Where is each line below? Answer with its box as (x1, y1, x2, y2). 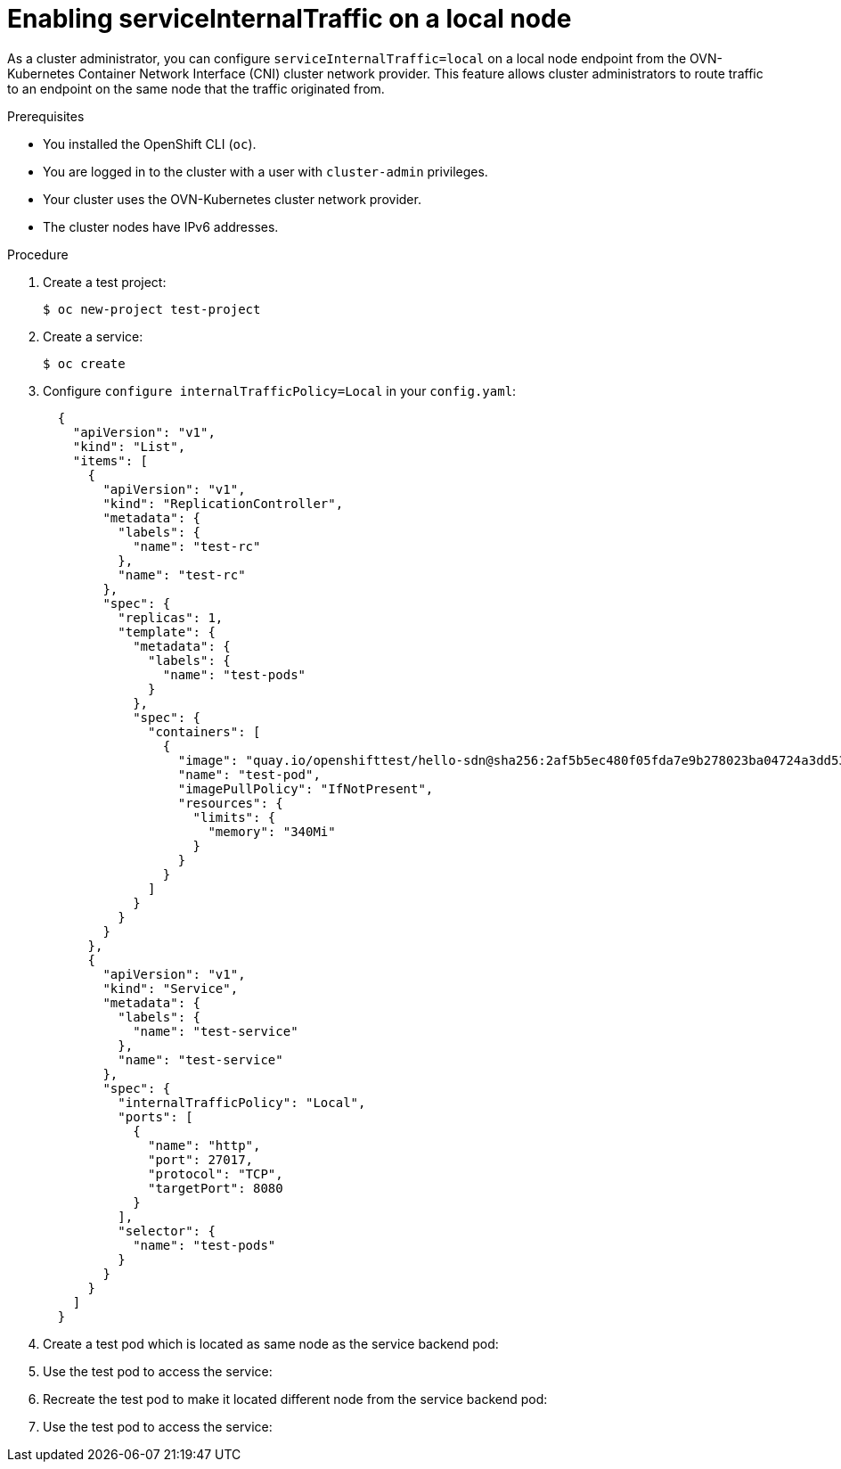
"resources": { (177, 795, 283, 810)
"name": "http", (148, 1137, 261, 1153)
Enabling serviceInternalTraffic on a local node (7, 4, 572, 34)
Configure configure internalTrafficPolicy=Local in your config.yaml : (43, 382, 517, 398)
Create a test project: (43, 274, 167, 290)
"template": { (118, 624, 216, 639)
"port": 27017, (148, 1152, 254, 1167)
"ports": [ (118, 1109, 193, 1124)
